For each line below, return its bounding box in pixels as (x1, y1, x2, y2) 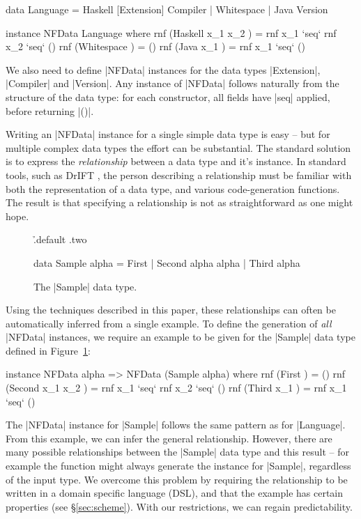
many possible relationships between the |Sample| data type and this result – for (6, 444, 349, 459)
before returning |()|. (6, 103, 94, 118)
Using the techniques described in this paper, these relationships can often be (6, 302, 336, 317)
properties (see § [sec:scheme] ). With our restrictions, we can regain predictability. (6, 499, 353, 513)
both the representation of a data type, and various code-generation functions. (6, 181, 340, 196)
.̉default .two (33, 232, 87, 247)
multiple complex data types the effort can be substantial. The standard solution (6, 140, 351, 155)
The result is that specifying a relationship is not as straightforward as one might (6, 195, 353, 210)
